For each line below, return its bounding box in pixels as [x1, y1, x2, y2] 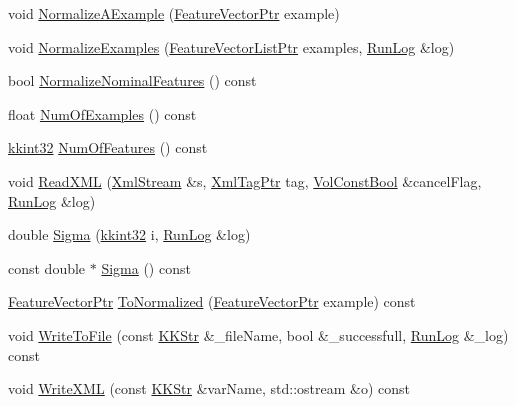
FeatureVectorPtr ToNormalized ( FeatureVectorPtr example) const [8, 291, 416, 312]
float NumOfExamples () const [8, 103, 197, 124]
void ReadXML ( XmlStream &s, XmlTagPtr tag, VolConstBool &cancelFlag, [8, 170, 482, 191]
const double [8, 257, 86, 278]
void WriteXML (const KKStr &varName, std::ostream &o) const [8, 378, 411, 399]
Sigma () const [101, 257, 191, 278]
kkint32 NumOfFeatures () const [8, 137, 208, 158]
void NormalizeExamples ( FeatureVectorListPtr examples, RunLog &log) [8, 36, 455, 57]
